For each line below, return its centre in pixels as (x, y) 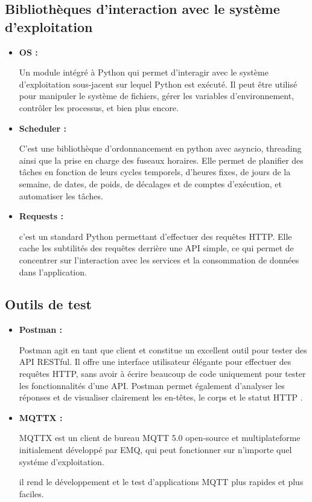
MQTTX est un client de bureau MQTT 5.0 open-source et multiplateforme (160, 438)
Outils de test (48, 304)
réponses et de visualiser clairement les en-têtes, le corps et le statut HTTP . (161, 397)
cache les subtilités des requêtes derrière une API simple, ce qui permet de (156, 248)
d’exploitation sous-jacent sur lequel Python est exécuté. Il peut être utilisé (158, 84)
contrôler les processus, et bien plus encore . (99, 107)
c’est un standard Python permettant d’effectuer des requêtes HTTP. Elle (155, 236)
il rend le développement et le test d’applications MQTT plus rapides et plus (161, 482)
